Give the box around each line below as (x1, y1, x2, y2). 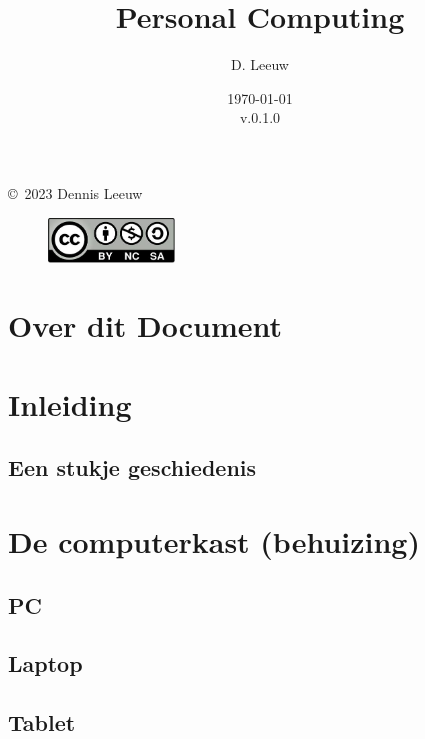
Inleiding (8, 383, 132, 424)
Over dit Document (8, 305, 283, 346)
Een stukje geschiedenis (8, 452, 257, 483)
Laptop (8, 648, 83, 679)
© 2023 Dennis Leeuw (8, 182, 143, 203)
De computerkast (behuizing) (8, 521, 420, 562)
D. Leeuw (231, 54, 289, 75)
